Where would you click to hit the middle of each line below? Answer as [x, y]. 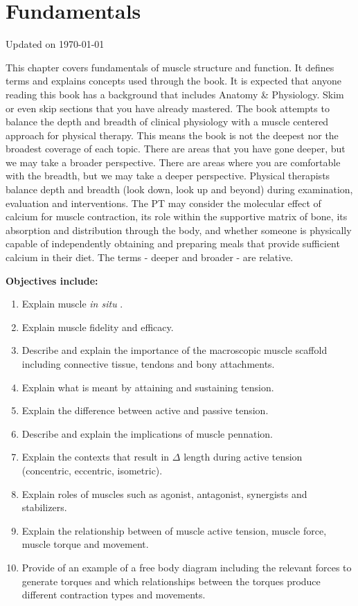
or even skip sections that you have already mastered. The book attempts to [168, 108]
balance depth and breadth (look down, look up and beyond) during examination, [179, 189]
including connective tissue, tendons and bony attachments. [148, 364]
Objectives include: [52, 280]
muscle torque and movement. [85, 544]
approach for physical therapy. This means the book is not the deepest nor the [172, 135]
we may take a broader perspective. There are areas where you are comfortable [173, 162]
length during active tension [243, 457]
